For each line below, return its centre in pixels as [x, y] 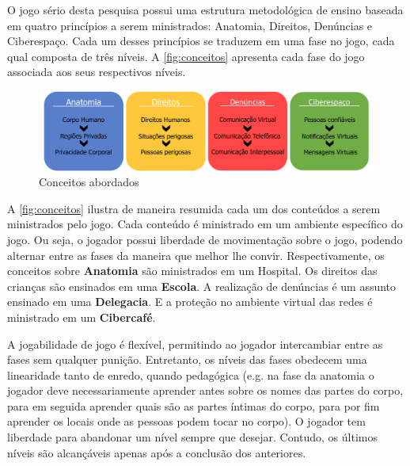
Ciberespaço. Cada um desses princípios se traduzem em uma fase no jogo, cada [201, 41]
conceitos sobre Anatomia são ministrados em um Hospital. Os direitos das [192, 271]
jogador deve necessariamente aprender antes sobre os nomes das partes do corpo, [205, 390]
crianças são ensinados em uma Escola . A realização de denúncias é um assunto [202, 286]
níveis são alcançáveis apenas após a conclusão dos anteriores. [157, 452]
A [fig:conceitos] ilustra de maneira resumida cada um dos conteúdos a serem [194, 208]
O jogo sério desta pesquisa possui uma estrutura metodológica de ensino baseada [205, 10]
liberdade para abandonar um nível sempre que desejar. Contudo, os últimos [192, 437]
